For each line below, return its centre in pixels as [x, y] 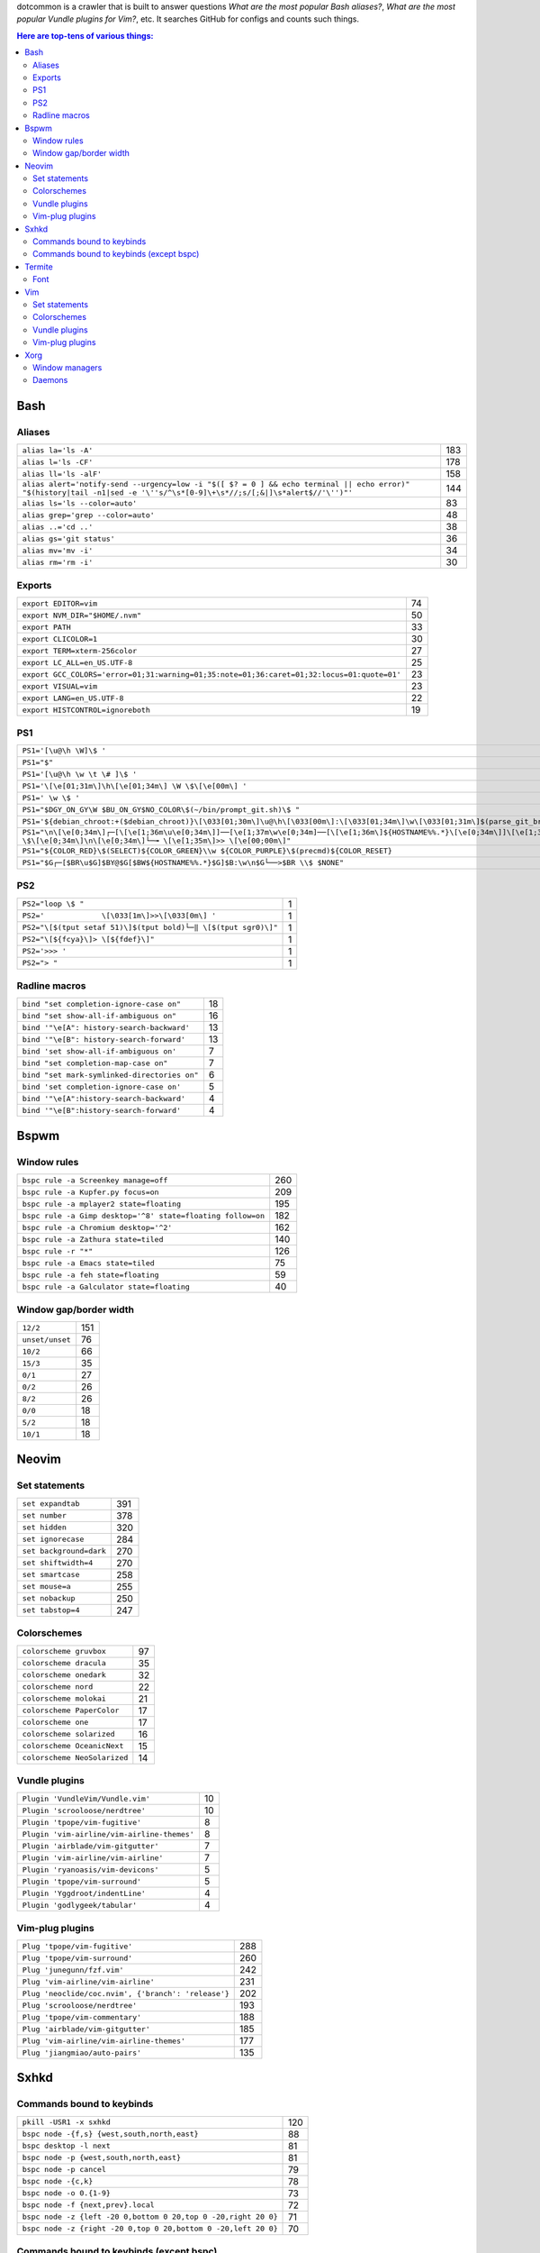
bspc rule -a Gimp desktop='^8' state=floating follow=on [144, 1215]
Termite [39, 267]
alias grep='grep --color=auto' [88, 515]
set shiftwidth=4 [58, 1563]
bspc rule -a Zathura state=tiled [93, 1239]
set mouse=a [46, 1587]
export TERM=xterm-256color [80, 650]
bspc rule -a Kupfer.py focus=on [90, 1192]
